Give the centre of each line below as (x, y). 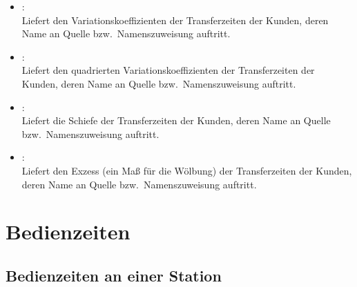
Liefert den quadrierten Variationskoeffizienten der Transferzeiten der (168, 70)
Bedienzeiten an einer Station (114, 275)
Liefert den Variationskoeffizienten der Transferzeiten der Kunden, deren (175, 20)
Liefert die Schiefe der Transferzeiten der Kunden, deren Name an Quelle (176, 120)
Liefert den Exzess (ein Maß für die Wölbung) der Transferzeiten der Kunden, (187, 170)
